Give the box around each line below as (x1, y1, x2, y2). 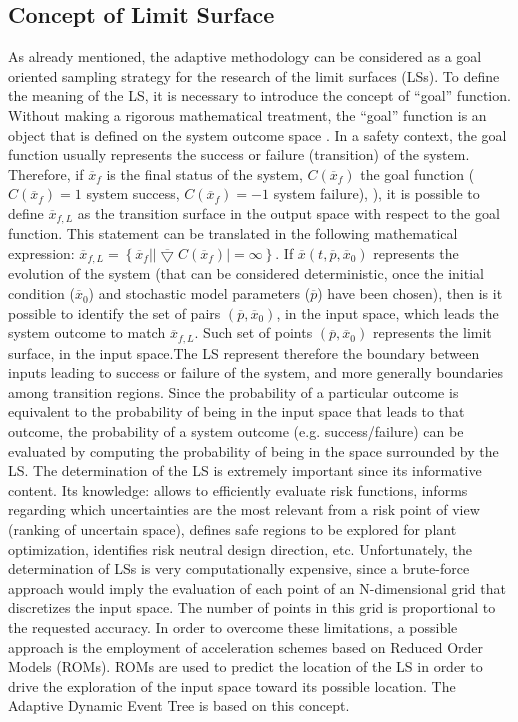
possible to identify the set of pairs (8, 302, 221, 323)
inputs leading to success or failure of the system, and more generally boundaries (8, 362, 504, 383)
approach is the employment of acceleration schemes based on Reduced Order (8, 636, 484, 657)
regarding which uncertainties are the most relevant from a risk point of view (8, 499, 480, 520)
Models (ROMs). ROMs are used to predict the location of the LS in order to (8, 656, 483, 677)
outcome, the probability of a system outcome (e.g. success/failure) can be (8, 421, 464, 442)
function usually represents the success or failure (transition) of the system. (8, 144, 470, 165)
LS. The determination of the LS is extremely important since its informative (8, 460, 482, 481)
